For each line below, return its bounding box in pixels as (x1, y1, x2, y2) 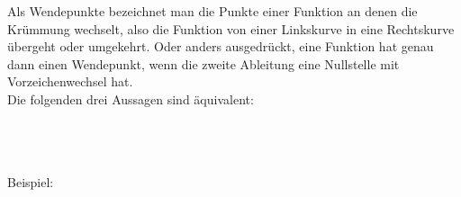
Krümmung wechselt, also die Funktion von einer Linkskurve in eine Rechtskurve (7, 19, 455, 38)
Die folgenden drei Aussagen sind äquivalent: (7, 89, 254, 108)
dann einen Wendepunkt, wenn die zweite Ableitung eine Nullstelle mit (7, 54, 400, 73)
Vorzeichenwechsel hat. (7, 72, 133, 91)
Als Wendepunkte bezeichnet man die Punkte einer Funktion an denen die (7, 2, 418, 20)
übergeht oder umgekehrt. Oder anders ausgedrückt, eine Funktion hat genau (7, 37, 434, 56)
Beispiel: (7, 173, 54, 192)
